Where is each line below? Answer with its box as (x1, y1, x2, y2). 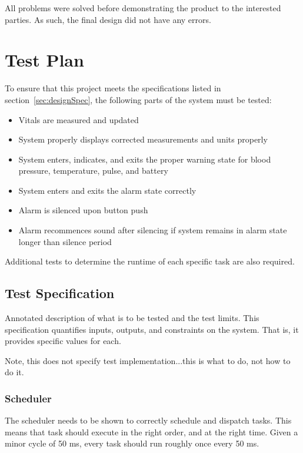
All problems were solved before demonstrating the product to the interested (5, 2, 281, 14)
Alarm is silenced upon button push (18, 204, 148, 216)
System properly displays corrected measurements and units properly (18, 133, 268, 146)
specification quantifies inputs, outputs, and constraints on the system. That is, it (5, 323, 299, 335)
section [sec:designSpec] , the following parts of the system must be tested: (5, 93, 272, 105)
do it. (5, 366, 24, 378)
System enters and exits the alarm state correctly (18, 184, 197, 196)
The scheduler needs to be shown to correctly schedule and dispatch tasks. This (5, 414, 292, 426)
